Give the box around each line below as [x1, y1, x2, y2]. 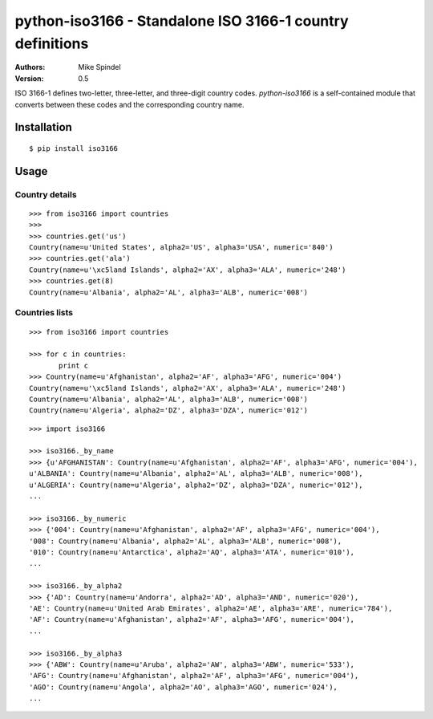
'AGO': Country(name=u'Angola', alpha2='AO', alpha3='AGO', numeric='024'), [29, 682, 338, 692]
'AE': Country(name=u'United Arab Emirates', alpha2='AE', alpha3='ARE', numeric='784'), [29, 603, 393, 613]
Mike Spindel [78, 63, 121, 72]
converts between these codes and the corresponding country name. [14, 100, 245, 109]
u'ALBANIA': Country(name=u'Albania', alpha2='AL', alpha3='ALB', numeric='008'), [29, 469, 363, 478]
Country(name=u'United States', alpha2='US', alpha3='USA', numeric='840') [29, 243, 334, 252]
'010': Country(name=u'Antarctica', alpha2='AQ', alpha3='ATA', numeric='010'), [29, 548, 355, 557]
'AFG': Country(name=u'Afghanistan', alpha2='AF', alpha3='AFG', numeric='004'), [29, 671, 359, 680]
